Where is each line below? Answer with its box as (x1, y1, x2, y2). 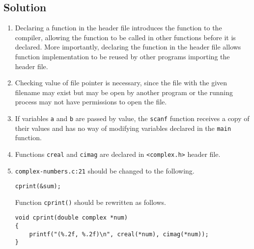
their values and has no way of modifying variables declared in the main (15, 123, 231, 133)
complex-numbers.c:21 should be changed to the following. (15, 165, 195, 175)
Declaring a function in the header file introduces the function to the (15, 23, 222, 33)
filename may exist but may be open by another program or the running (15, 87, 233, 97)
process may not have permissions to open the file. (15, 97, 167, 107)
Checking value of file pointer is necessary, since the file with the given (15, 77, 227, 88)
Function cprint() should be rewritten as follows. (15, 197, 166, 207)
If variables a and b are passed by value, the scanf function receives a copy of (15, 113, 250, 123)
